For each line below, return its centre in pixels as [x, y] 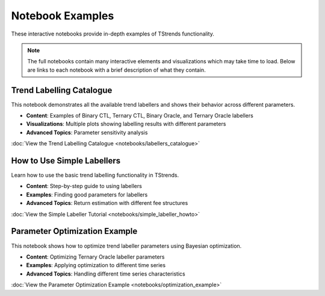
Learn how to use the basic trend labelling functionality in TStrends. [95, 175]
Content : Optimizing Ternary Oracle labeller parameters [95, 257]
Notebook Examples [63, 16]
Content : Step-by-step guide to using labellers [84, 186]
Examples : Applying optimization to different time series [96, 265]
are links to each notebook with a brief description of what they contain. [116, 70]
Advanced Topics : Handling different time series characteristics [106, 274]
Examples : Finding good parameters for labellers [87, 194]
